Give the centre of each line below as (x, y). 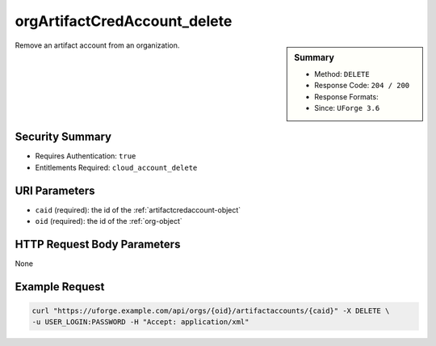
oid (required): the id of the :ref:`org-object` (109, 222)
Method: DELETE (342, 74)
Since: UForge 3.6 (347, 108)
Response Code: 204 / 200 (362, 86)
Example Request (60, 287)
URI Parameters (55, 190)
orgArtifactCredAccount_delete (124, 21)
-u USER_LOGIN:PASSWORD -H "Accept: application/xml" (140, 322)
